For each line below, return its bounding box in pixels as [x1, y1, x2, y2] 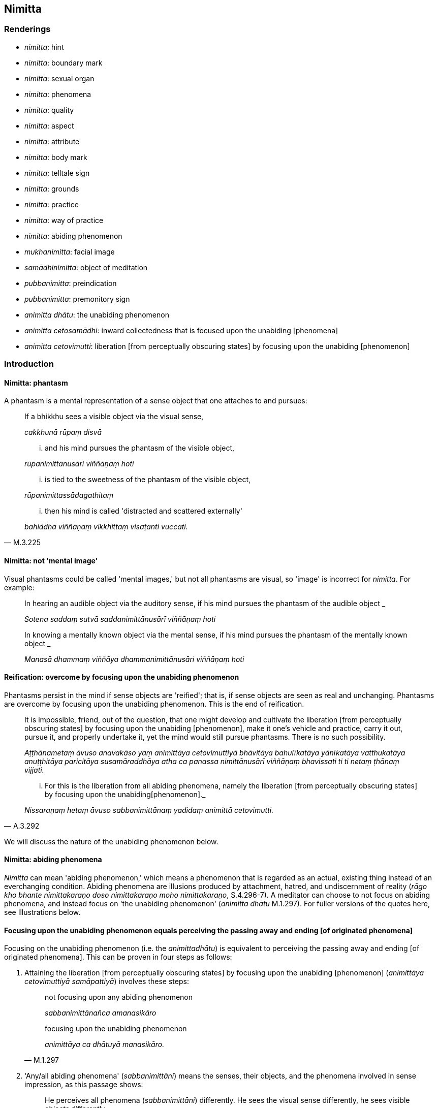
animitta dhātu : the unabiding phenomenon [24, 310, 169, 319]
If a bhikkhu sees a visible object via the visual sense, [24, 412, 204, 421]
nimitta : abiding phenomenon [24, 231, 122, 240]
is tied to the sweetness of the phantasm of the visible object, [45, 475, 251, 484]
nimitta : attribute [24, 137, 80, 146]
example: [4, 583, 35, 592]
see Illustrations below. [4, 908, 81, 917]
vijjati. [24, 765, 44, 774]
